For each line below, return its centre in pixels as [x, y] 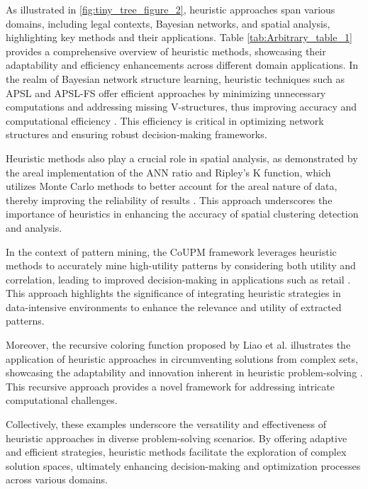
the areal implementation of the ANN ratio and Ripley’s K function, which [168, 172]
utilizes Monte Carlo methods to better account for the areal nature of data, [172, 186]
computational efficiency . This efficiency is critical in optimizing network [165, 120]
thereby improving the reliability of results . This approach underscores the [169, 199]
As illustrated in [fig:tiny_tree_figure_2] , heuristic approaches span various [171, 9]
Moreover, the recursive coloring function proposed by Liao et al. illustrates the [178, 345]
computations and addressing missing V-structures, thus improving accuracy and [182, 107]
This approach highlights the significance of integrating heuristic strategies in [173, 293]
